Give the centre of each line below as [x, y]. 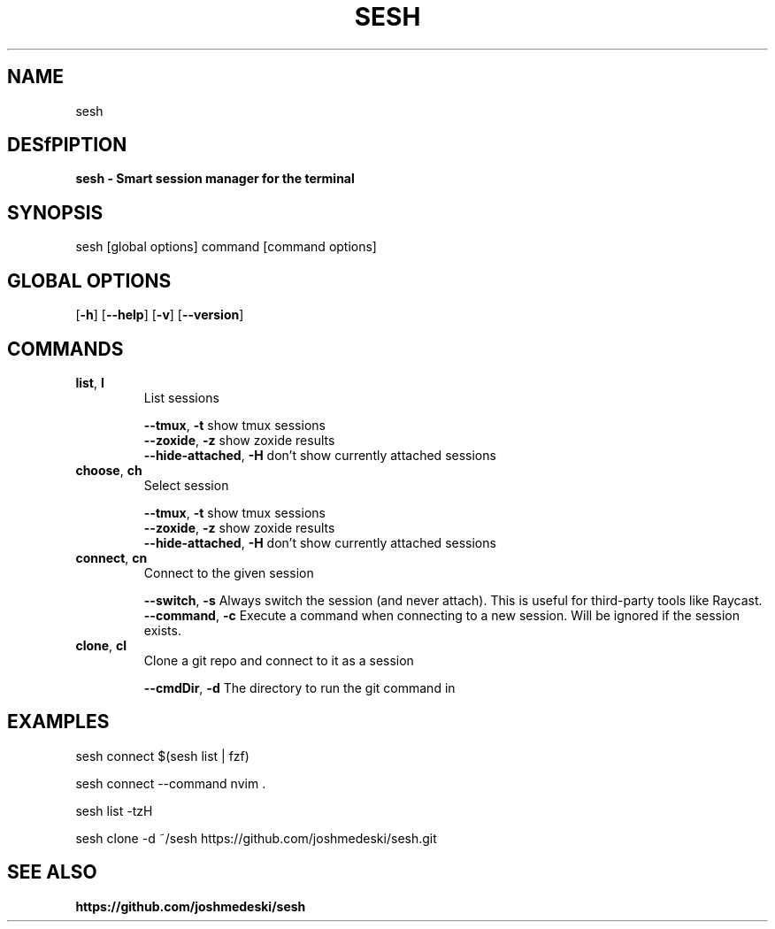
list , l [90, 382]
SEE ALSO [52, 872]
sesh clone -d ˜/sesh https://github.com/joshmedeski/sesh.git [256, 838]
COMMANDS [65, 349]
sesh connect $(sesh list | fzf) [162, 756]
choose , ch [109, 470]
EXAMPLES [58, 722]
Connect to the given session [229, 572]
